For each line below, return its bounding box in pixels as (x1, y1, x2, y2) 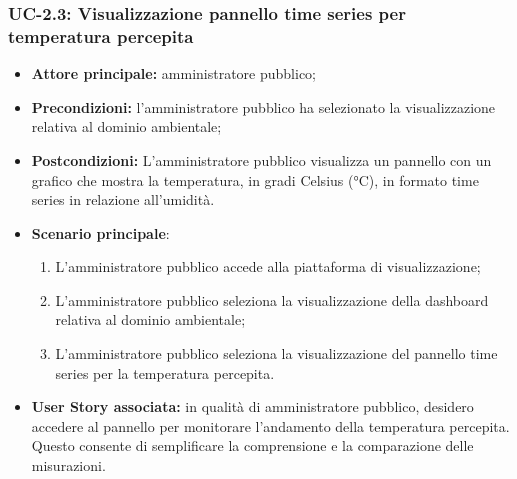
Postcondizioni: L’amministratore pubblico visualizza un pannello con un (31, 149, 492, 170)
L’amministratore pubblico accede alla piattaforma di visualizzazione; (55, 256, 481, 277)
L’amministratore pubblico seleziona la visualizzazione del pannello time (55, 343, 498, 364)
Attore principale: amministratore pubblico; (31, 63, 316, 84)
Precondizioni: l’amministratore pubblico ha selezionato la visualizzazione (31, 96, 496, 117)
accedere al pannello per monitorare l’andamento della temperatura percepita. (31, 415, 510, 436)
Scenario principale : (31, 222, 170, 243)
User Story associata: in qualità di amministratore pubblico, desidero (31, 396, 474, 417)
